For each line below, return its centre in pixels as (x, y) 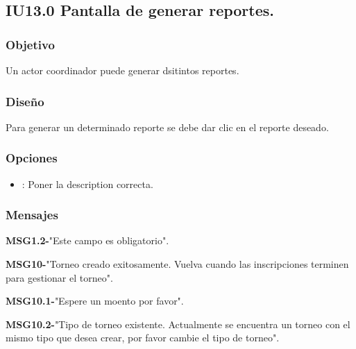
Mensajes (32, 215)
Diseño (25, 101)
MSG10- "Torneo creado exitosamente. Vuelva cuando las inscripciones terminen (177, 264)
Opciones (32, 158)
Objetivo (30, 44)
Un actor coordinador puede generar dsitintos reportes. (122, 70)
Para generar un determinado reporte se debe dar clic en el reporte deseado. (167, 127)
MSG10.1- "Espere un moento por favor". (95, 301)
